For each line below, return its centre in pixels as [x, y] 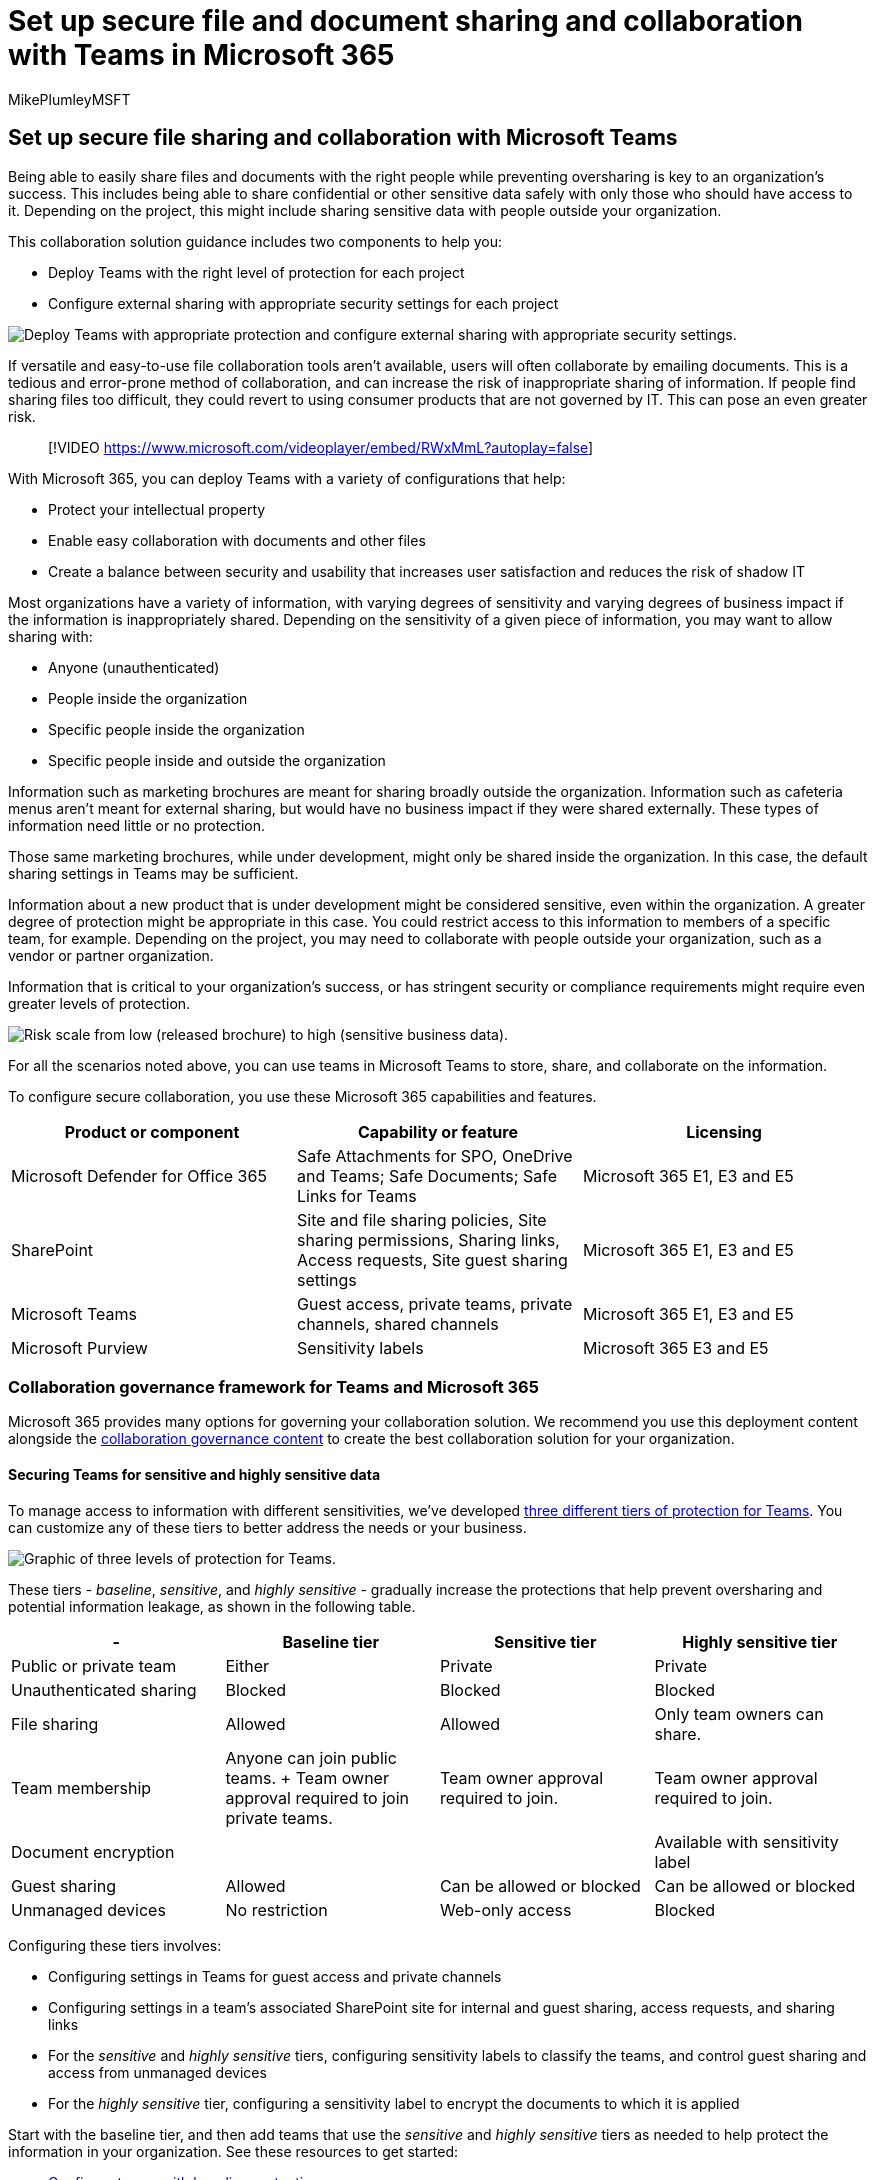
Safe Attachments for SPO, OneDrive [434, 1155]
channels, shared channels [397, 1323]
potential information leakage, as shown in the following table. [212, 1606]
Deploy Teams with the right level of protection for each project [256, 272]
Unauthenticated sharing [104, 1689]
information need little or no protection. [137, 825]
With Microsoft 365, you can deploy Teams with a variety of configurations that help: [287, 478]
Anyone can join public [311, 1757]
